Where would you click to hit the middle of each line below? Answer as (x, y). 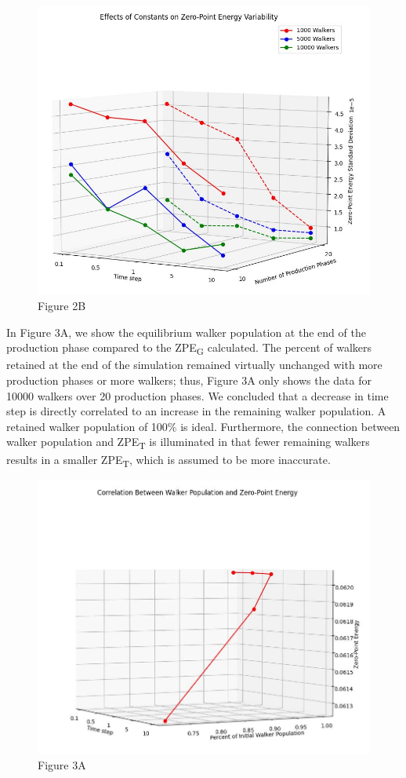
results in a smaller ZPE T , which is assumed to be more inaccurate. (169, 460)
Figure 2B (62, 306)
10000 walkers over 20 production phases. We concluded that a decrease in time (198, 395)
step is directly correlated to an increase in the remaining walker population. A (196, 411)
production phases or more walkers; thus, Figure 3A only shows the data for (189, 380)
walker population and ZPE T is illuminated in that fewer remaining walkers (188, 443)
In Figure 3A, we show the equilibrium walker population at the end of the (186, 332)
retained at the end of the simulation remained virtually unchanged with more (194, 365)
